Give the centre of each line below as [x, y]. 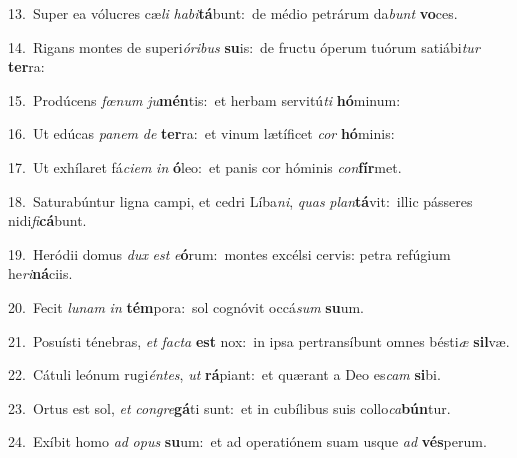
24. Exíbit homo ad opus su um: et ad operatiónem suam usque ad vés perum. [247, 441]
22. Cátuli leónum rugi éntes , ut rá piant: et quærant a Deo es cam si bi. [224, 374]
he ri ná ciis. [40, 273]
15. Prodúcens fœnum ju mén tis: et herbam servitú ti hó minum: [204, 99]
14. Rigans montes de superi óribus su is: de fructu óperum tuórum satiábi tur [244, 46]
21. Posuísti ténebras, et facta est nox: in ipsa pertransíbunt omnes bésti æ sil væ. [259, 340]
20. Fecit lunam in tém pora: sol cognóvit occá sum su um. [186, 306]
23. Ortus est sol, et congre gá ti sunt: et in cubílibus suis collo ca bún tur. [229, 407]
